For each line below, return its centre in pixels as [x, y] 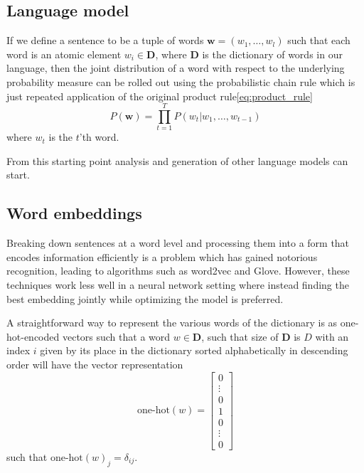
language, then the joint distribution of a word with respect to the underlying [176, 68]
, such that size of [240, 336]
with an [332, 336]
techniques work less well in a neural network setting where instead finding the [178, 285]
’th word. [99, 137]
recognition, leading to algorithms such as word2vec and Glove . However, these [178, 271]
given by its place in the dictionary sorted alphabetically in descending [194, 350]
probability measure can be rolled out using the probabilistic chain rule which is [181, 81]
